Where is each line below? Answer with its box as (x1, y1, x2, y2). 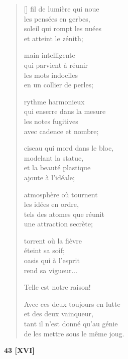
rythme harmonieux (24, 96, 85, 106)
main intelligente (24, 50, 75, 60)
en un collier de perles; (24, 79, 94, 90)
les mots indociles (24, 69, 78, 80)
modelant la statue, (24, 152, 84, 163)
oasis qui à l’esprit (24, 255, 80, 266)
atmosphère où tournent (24, 189, 98, 199)
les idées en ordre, (24, 199, 79, 209)
